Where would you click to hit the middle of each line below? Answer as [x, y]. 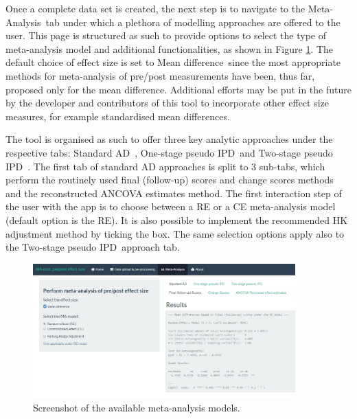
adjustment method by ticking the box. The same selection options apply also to [175, 233]
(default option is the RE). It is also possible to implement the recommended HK [177, 219]
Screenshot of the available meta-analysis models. [137, 407]
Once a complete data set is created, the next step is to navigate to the [156, 8]
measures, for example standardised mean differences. [118, 116]
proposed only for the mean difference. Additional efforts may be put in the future [178, 89]
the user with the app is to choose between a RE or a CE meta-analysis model [171, 206]
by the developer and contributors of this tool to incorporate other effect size [168, 103]
